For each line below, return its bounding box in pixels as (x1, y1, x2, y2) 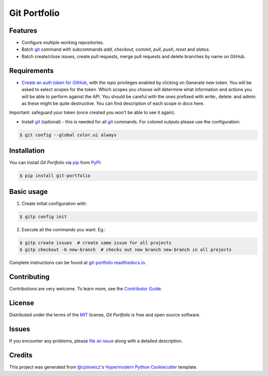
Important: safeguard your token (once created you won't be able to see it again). (9, 109, 176, 115)
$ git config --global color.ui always (19, 132, 117, 138)
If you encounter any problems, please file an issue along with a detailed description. (9, 338, 183, 344)
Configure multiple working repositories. (21, 40, 104, 46)
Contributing (9, 273, 50, 281)
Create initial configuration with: (21, 200, 87, 206)
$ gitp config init (19, 214, 67, 219)
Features (9, 26, 37, 35)
